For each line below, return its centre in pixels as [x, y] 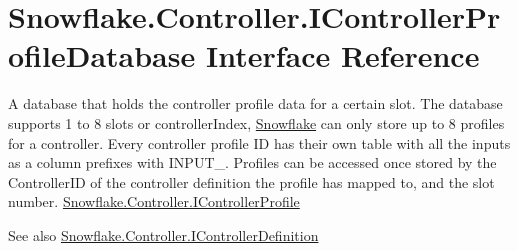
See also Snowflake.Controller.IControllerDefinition [163, 234]
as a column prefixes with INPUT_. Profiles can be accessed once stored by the [252, 162]
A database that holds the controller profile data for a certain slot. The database [255, 103]
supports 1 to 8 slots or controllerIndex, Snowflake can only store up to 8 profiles [256, 122]
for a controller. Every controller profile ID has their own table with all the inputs [259, 142]
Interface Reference [342, 55]
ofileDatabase [102, 55]
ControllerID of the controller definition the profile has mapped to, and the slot [251, 181]
